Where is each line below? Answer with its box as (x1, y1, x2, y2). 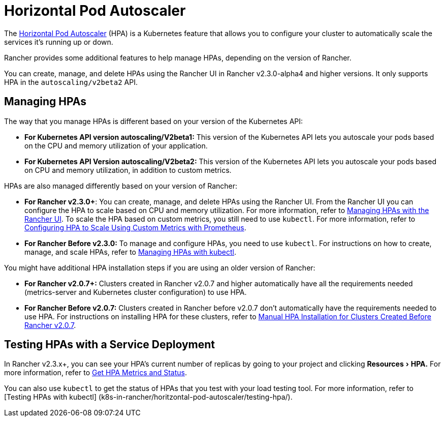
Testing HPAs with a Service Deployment (4, 338, 215, 351)
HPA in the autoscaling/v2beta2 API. (4, 77, 138, 86)
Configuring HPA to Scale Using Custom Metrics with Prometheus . (24, 223, 246, 232)
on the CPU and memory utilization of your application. (24, 141, 208, 150)
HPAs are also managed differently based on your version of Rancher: (4, 181, 238, 190)
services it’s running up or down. (4, 37, 113, 46)
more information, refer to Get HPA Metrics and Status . (4, 368, 187, 377)
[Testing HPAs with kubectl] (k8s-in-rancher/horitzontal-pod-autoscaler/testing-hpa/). (4, 393, 293, 402)
